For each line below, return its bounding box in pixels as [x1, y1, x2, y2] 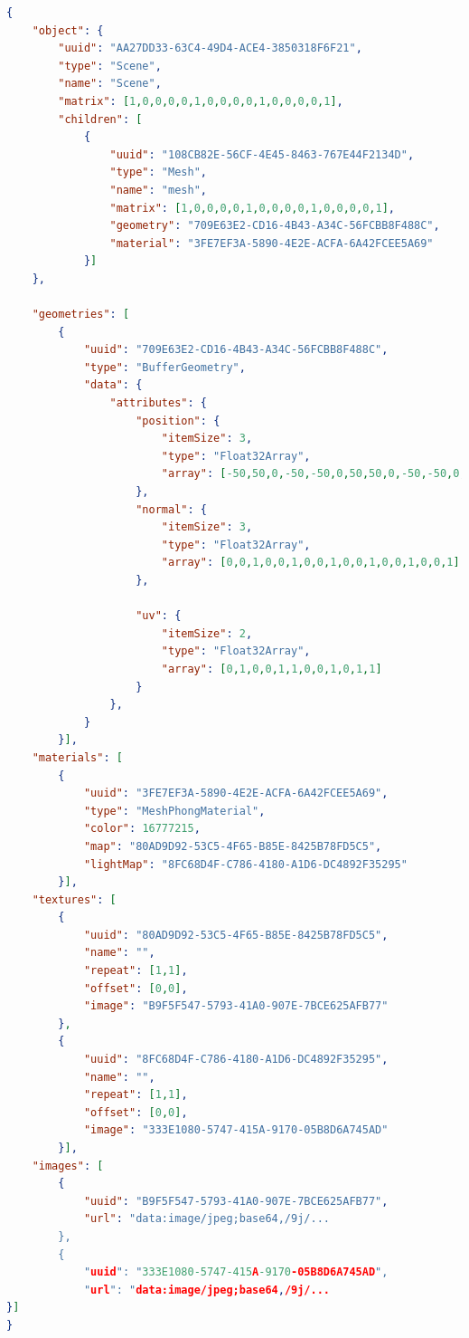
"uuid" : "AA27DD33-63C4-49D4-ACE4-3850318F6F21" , [58, 42, 362, 55]
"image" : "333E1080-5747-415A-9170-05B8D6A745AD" [83, 1123, 389, 1137]
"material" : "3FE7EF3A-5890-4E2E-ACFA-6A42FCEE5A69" [109, 236, 434, 250]
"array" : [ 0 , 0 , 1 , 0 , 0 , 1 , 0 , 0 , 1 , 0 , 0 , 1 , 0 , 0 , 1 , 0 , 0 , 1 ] [161, 556, 460, 569]
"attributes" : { [109, 397, 207, 410]
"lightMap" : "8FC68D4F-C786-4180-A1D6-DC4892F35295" [83, 857, 408, 871]
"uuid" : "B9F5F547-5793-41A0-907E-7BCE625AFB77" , [83, 1194, 389, 1208]
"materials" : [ [32, 750, 123, 764]
